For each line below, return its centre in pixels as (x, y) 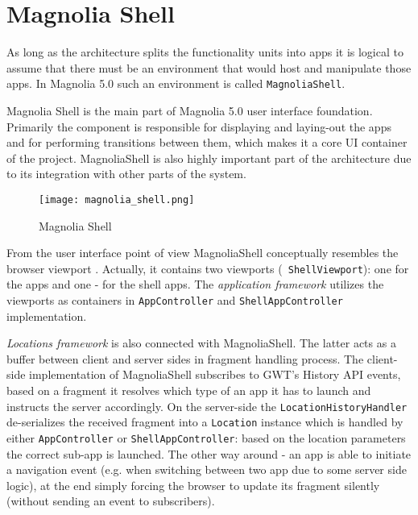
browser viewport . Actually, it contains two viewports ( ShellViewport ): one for (208, 268)
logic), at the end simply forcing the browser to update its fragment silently (193, 485)
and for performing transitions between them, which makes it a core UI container (207, 142)
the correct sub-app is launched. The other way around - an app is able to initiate (209, 453)
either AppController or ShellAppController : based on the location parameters (206, 437)
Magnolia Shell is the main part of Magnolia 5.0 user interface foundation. (190, 110)
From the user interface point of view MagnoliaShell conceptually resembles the (203, 253)
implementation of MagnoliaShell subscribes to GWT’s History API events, (215, 374)
